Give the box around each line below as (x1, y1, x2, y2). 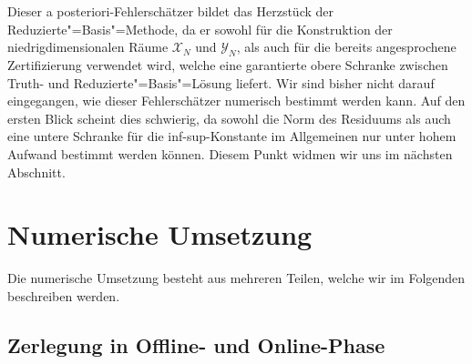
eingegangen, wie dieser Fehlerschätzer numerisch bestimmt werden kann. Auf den (7, 91, 466, 110)
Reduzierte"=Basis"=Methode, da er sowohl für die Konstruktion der (7, 19, 393, 38)
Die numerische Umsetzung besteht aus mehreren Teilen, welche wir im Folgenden (7, 268, 466, 288)
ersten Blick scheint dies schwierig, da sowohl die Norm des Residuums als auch (7, 108, 451, 127)
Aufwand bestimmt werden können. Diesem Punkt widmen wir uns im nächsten (7, 144, 453, 163)
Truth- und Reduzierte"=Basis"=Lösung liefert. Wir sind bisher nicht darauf (7, 73, 435, 92)
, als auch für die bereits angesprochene (236, 37, 457, 56)
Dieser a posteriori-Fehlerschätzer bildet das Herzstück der (7, 2, 334, 20)
